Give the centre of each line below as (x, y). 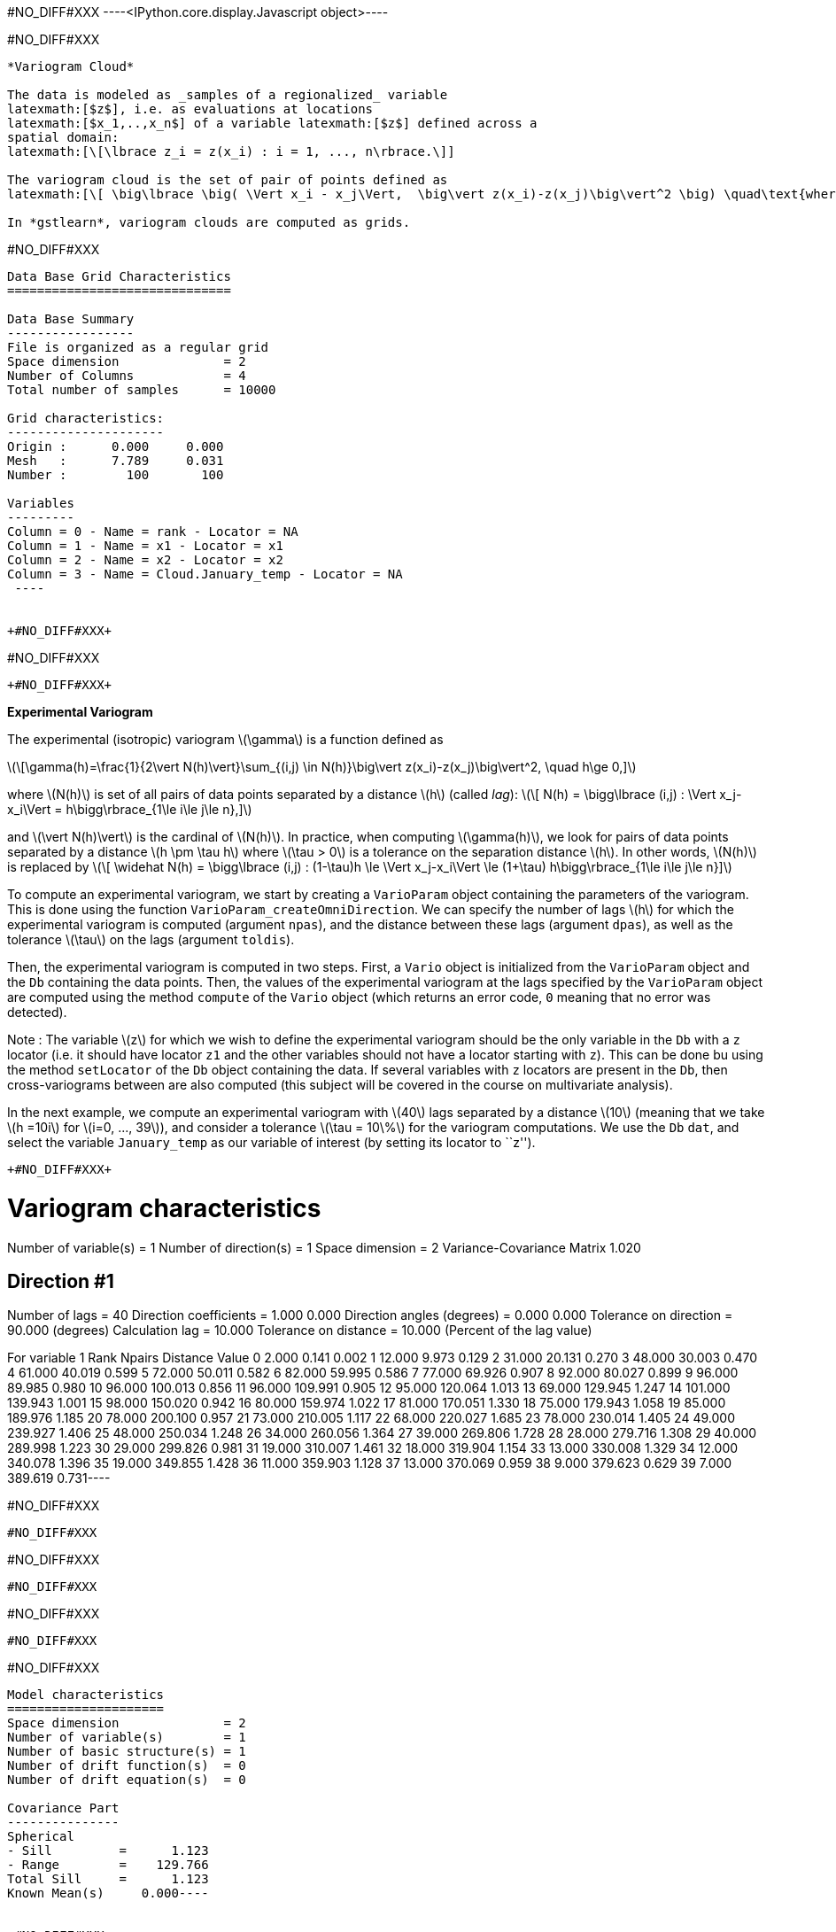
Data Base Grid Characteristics (119, 276)
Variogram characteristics (164, 1208)
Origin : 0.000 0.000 (116, 446)
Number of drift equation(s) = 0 (127, 1780)
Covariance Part (63, 1808)
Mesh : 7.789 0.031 (116, 461)
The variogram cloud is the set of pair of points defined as (228, 180)
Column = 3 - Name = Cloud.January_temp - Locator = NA (205, 574)
